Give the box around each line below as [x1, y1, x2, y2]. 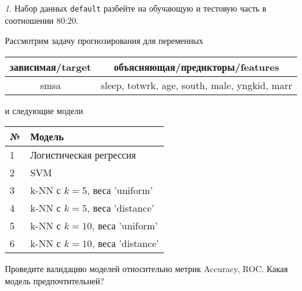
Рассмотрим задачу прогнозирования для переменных [5, 34, 203, 47]
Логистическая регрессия [30, 148, 136, 162]
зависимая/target [10, 59, 91, 74]
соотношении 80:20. [5, 13, 79, 26]
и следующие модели [5, 104, 83, 117]
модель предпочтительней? [5, 275, 104, 287]
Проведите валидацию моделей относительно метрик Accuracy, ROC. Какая [5, 262, 288, 275]
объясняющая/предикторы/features [113, 59, 279, 74]
